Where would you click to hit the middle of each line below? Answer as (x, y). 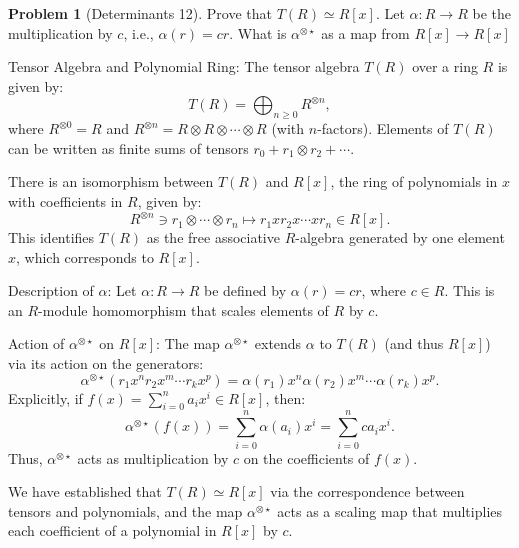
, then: (285, 397)
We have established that (85, 491)
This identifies (51, 237)
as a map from (365, 32)
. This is (469, 290)
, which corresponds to (85, 256)
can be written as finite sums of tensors (128, 147)
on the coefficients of (306, 457)
